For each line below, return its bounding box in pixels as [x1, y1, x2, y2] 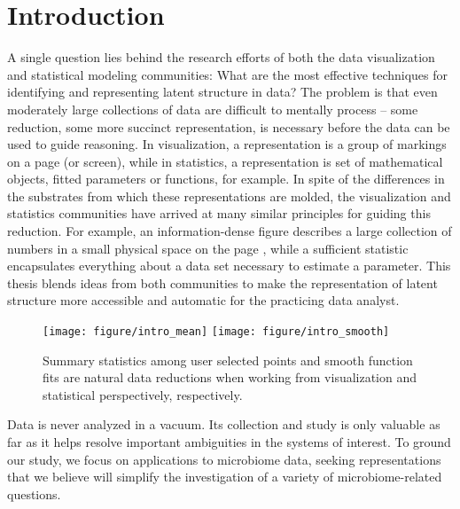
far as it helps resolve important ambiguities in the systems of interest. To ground [7, 433, 451, 451]
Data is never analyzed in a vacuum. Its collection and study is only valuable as [7, 415, 441, 434]
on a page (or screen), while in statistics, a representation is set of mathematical [7, 152, 443, 170]
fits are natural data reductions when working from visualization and [43, 368, 417, 387]
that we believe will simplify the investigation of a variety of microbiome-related [7, 467, 442, 486]
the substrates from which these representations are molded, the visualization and [7, 186, 451, 205]
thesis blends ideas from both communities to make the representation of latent [7, 273, 438, 292]
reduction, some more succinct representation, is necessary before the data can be [7, 117, 450, 136]
